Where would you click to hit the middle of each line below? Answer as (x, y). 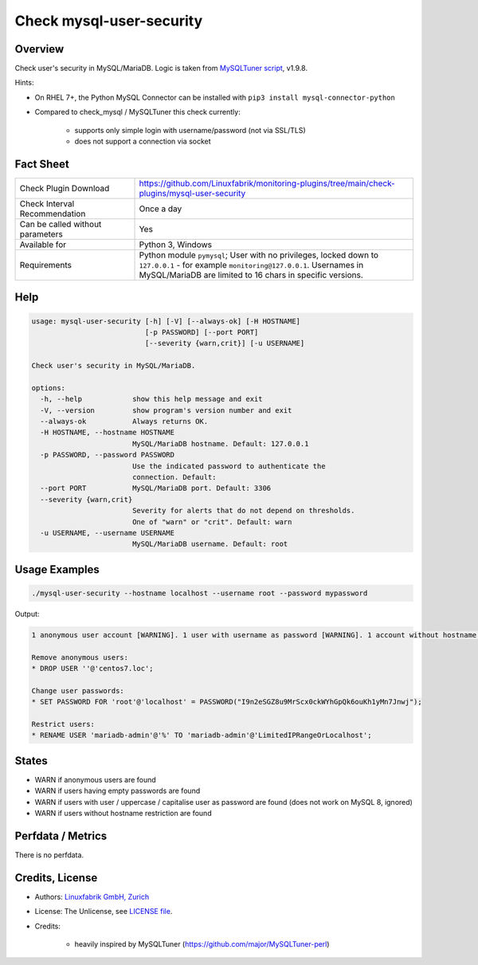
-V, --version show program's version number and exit (166, 410)
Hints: (24, 83)
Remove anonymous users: (80, 657)
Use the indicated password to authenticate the (229, 466)
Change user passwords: (78, 690)
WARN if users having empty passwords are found (118, 791)
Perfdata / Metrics (61, 836)
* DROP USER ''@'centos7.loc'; (93, 669)
